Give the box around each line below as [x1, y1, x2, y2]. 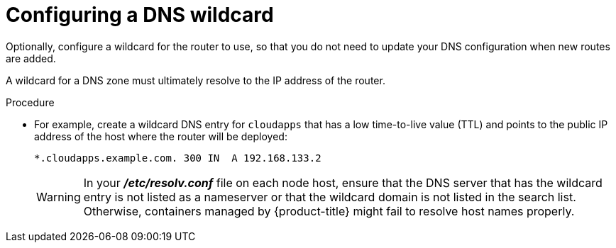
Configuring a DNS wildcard [6, 3, 274, 27]
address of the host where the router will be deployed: [34, 130, 287, 142]
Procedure [6, 96, 55, 108]
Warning [36, 189, 81, 204]
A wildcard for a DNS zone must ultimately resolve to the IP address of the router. [6, 74, 385, 86]
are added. [6, 52, 56, 64]
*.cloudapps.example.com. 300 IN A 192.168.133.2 [34, 152, 321, 164]
